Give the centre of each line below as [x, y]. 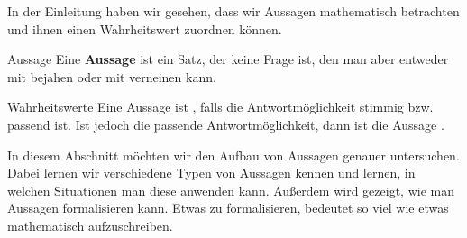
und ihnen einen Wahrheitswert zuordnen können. [145, 28]
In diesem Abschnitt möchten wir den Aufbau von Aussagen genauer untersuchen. [233, 155]
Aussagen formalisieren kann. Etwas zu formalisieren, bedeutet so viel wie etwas [228, 208]
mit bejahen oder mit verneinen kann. [112, 76]
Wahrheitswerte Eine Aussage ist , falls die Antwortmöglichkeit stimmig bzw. [220, 107]
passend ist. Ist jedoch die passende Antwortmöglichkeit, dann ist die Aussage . [226, 124]
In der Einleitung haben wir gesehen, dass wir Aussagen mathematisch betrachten [233, 11]
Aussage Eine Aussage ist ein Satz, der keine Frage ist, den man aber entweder [228, 59]
